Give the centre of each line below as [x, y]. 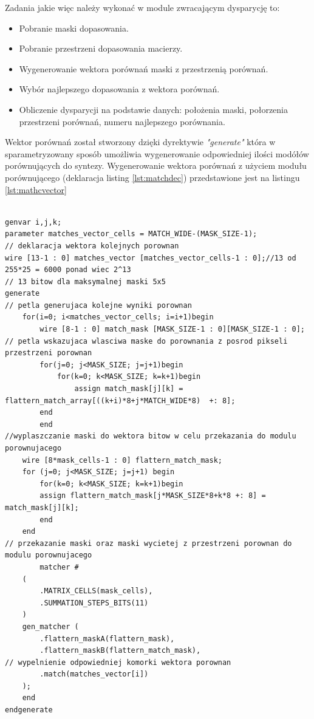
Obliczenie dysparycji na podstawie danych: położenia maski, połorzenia [153, 109]
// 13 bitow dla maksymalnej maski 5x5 [85, 281]
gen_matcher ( [50, 626]
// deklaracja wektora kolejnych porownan [92, 246]
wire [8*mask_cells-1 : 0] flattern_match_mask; [122, 460]
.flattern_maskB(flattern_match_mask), [120, 651]
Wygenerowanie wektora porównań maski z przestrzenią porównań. [144, 68]
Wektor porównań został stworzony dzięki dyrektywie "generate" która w [140, 142]
